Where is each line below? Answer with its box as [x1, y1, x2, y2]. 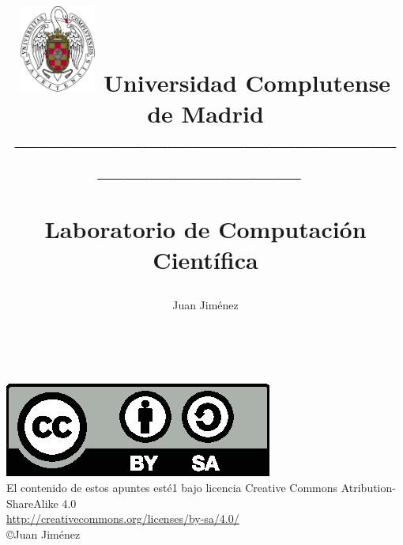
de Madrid [147, 97, 264, 130]
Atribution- [341, 479, 396, 495]
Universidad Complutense [104, 66, 391, 99]
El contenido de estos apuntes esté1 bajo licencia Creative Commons [6, 479, 338, 495]
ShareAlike [6, 494, 58, 511]
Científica [153, 244, 258, 276]
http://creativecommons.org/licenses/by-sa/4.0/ [6, 510, 239, 527]
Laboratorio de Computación [44, 212, 367, 244]
